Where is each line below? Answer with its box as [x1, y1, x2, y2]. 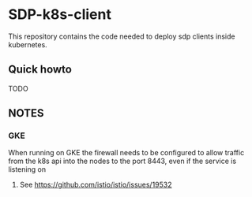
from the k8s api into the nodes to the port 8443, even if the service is [8, 156, 237, 166]
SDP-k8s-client [8, 6, 112, 24]
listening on [8, 165, 46, 174]
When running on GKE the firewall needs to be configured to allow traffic [8, 148, 245, 158]
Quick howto [8, 63, 73, 76]
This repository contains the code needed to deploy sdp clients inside [8, 32, 235, 41]
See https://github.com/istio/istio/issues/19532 [19, 180, 172, 190]
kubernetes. [8, 39, 47, 49]
